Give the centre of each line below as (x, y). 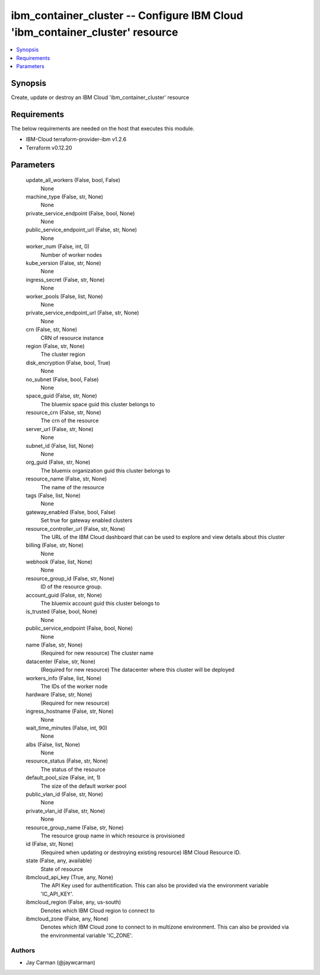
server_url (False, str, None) (60, 429)
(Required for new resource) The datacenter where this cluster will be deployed (137, 670)
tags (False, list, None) (53, 495)
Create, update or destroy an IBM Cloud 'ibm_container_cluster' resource (100, 97)
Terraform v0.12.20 (49, 148)
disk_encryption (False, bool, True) (68, 362)
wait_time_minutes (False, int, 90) (67, 728)
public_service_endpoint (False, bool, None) (79, 628)
